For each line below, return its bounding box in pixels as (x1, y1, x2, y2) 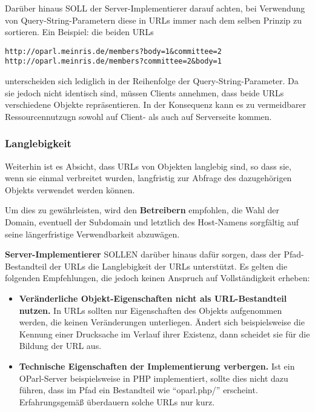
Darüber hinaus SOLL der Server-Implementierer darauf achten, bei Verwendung (5, 2, 305, 14)
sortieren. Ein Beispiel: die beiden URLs (5, 25, 154, 38)
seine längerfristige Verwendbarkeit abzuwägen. (5, 227, 180, 240)
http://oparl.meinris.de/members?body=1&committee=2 (5, 47, 222, 56)
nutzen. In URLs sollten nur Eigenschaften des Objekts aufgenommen (19, 304, 282, 316)
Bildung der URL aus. (19, 339, 102, 352)
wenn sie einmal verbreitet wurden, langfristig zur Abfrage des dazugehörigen (5, 171, 292, 184)
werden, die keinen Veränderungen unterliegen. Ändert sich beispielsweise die (19, 316, 305, 328)
